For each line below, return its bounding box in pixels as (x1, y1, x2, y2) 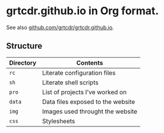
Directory (9, 58, 37, 66)
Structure (6, 41, 43, 51)
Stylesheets (42, 117, 75, 125)
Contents (76, 58, 103, 66)
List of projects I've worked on (42, 88, 127, 96)
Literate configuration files (42, 68, 116, 77)
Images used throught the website (42, 107, 138, 115)
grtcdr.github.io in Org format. (6, 4, 159, 18)
